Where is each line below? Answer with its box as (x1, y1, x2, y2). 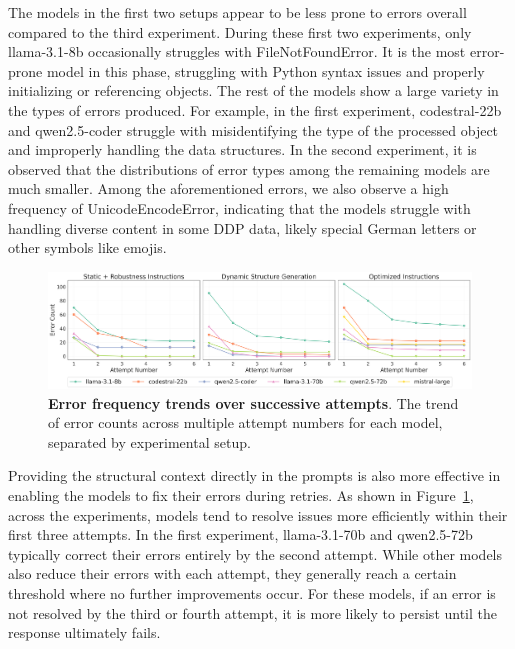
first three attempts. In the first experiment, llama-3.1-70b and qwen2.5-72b (8, 524, 473, 545)
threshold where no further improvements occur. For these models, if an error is (8, 582, 496, 603)
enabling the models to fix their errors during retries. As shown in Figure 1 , (8, 484, 474, 505)
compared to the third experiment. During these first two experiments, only (8, 21, 472, 42)
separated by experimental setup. (48, 431, 251, 452)
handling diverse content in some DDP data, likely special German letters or (8, 217, 477, 238)
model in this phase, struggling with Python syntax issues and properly (46, 60, 485, 81)
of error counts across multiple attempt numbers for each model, (48, 412, 443, 433)
